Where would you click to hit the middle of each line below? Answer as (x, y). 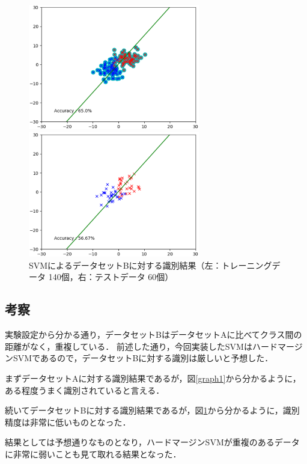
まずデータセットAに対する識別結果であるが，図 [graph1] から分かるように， (153, 378)
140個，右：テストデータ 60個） (111, 277)
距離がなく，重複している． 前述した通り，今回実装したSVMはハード (141, 346)
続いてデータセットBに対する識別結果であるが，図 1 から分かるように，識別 (152, 410)
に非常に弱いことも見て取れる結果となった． (93, 453)
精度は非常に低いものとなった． (68, 422)
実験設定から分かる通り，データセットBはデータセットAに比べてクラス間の (153, 334)
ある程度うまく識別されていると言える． (85, 390)
